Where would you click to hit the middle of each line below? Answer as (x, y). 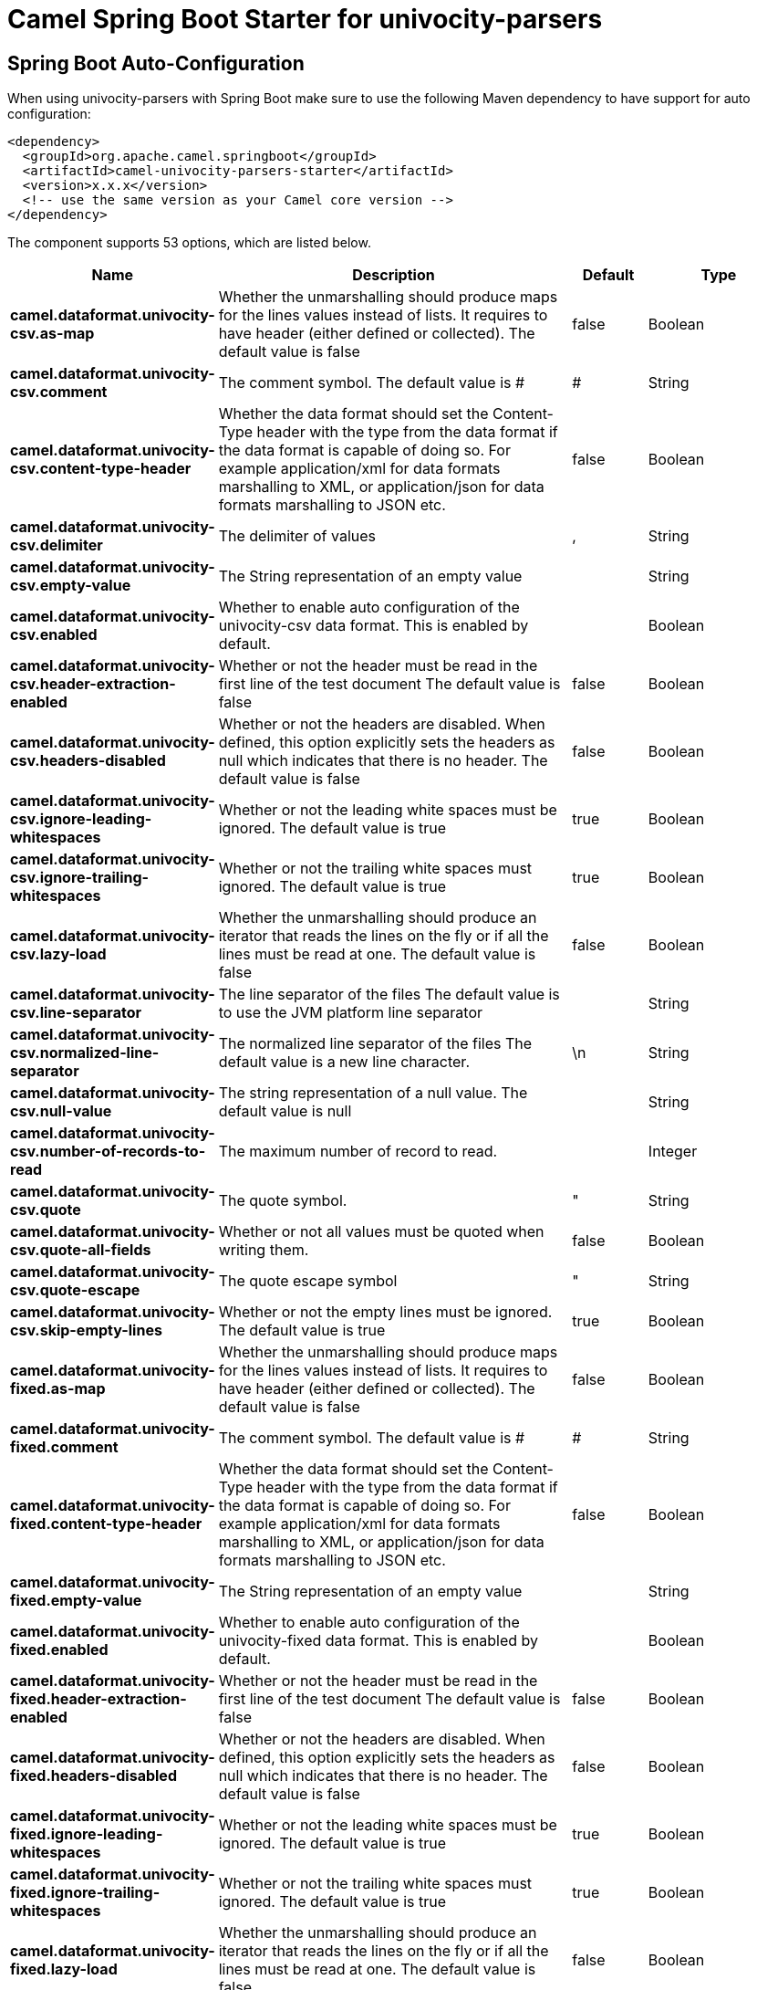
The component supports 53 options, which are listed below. (189, 243)
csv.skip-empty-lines (86, 1330)
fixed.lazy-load (64, 1969)
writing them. (264, 1250)
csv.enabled (54, 635)
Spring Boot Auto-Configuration (156, 63)
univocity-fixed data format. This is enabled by (378, 1641)
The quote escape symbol (308, 1281)
